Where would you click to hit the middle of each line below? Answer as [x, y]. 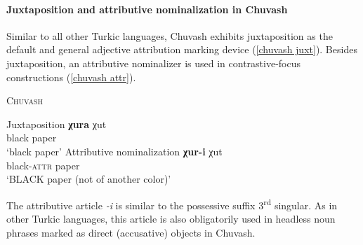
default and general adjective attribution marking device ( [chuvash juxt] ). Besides [182, 49]
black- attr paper [43, 165]
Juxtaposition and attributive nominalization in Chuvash [147, 9]
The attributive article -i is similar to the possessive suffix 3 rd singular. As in [172, 204]
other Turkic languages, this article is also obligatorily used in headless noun [171, 218]
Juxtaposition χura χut [57, 124]
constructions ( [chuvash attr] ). [71, 77]
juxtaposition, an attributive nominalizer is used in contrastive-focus [153, 63]
